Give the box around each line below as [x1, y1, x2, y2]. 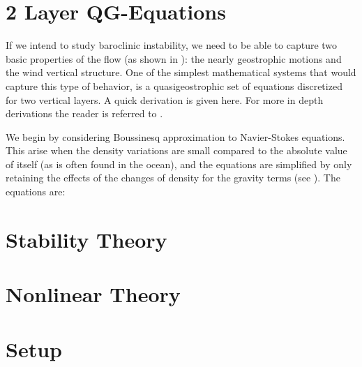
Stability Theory [6, 225, 167, 253]
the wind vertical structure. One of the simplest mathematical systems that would [6, 65, 356, 80]
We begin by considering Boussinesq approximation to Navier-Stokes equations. [6, 129, 345, 144]
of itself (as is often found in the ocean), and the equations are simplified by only [6, 156, 352, 171]
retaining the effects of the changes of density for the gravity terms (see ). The [6, 170, 340, 185]
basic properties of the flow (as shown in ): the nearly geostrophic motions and [6, 51, 342, 66]
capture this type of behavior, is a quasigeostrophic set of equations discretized [6, 78, 342, 93]
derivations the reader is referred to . [6, 106, 163, 121]
